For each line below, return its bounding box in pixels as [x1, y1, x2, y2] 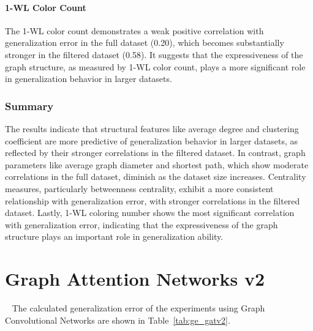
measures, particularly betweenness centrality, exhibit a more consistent [5, 182, 274, 195]
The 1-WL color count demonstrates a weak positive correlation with [5, 24, 264, 37]
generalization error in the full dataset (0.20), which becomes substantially [5, 36, 284, 49]
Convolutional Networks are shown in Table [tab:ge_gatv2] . [5, 313, 230, 326]
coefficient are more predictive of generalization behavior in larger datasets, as [5, 134, 298, 147]
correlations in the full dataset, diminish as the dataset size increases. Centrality [5, 170, 306, 183]
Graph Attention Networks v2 [5, 266, 265, 291]
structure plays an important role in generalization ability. [5, 230, 224, 243]
